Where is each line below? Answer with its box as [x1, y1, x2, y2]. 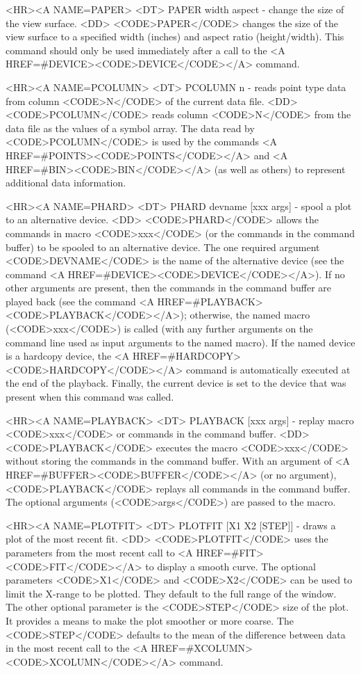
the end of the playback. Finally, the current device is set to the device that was [6, 376, 346, 390]
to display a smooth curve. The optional [145, 559, 316, 573]
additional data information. [6, 175, 126, 190]
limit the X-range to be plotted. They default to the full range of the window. [6, 586, 337, 600]
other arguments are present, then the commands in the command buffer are [6, 280, 332, 295]
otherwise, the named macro [190, 307, 310, 322]
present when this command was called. [6, 390, 174, 404]
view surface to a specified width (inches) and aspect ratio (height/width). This [6, 29, 344, 44]
